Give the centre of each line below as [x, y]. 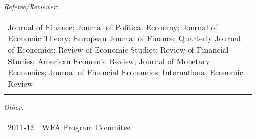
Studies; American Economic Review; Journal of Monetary [109, 61]
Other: [14, 107]
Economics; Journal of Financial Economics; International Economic [126, 72]
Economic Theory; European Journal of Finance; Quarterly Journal [125, 38]
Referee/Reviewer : [31, 6]
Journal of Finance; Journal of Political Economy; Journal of [113, 27]
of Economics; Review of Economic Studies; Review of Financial [118, 49]
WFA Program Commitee [86, 127]
